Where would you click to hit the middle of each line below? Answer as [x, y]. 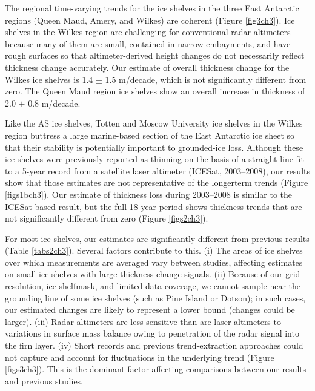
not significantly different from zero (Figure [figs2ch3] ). [107, 218]
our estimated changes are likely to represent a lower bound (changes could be [150, 310]
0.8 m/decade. [54, 103]
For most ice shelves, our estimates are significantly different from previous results [157, 238]
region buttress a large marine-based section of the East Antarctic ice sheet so [150, 135]
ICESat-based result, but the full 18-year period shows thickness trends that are [154, 206]
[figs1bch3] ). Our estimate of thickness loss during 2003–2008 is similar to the [149, 194]
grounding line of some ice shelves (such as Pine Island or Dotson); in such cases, [155, 297]
